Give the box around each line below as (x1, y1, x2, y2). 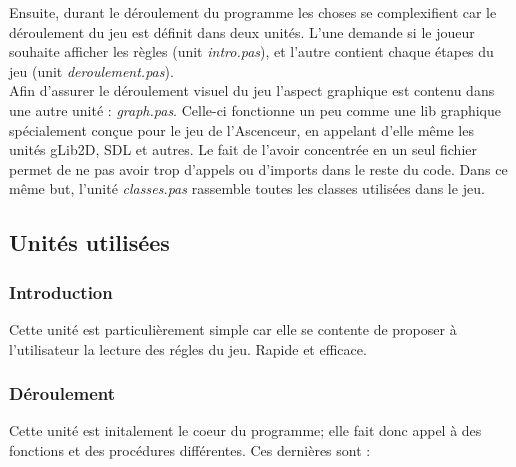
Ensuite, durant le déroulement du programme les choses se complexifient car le (9, 2, 497, 22)
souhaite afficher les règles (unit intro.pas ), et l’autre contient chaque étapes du (9, 41, 494, 62)
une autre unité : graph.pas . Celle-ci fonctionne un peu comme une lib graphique (9, 99, 501, 120)
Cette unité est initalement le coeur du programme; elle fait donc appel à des (9, 420, 482, 441)
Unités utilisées (9, 227, 170, 258)
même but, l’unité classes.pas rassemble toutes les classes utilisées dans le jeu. (9, 178, 485, 199)
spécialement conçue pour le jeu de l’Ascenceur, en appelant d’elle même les (9, 119, 474, 140)
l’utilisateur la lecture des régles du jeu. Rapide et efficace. (9, 338, 367, 359)
